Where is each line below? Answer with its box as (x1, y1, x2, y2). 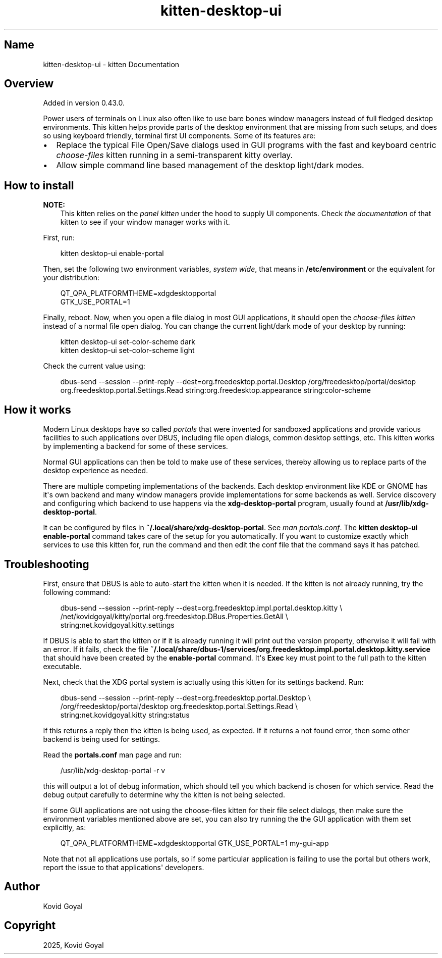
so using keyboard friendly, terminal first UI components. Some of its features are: (43, 131, 316, 140)
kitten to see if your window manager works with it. (60, 218, 230, 227)
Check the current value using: (43, 362, 145, 371)
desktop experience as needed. (43, 466, 148, 475)
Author (4, 880, 40, 893)
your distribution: (43, 273, 100, 282)
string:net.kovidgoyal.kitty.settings (60, 620, 175, 629)
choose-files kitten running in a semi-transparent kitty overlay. (56, 150, 293, 161)
